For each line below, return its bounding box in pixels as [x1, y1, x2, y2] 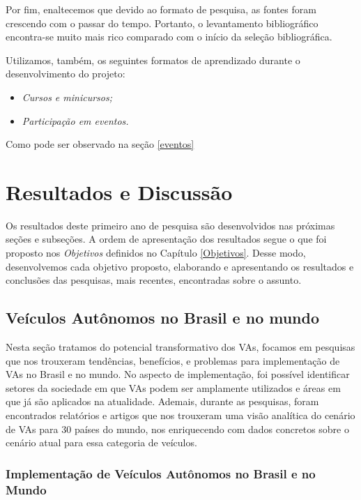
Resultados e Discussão [6, 177, 233, 206]
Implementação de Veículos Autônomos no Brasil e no [6, 464, 316, 482]
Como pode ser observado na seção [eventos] [6, 137, 194, 151]
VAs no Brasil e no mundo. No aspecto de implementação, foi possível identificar [6, 367, 350, 381]
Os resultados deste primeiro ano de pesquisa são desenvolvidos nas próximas [6, 218, 335, 232]
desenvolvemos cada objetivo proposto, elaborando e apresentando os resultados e [6, 259, 354, 273]
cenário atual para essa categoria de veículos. [6, 435, 197, 450]
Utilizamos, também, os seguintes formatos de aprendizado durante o [6, 52, 300, 67]
